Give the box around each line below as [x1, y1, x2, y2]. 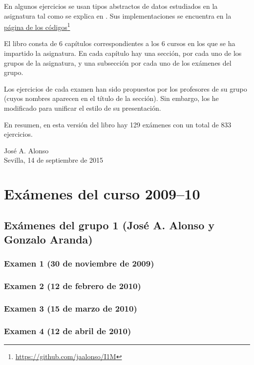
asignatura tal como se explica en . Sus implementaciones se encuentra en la [4, 10, 232, 21]
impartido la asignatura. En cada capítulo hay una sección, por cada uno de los [4, 48, 242, 58]
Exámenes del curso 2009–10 [4, 184, 200, 204]
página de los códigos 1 [4, 21, 70, 32]
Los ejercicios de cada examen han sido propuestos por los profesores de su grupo [4, 83, 247, 94]
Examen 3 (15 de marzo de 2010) [4, 302, 137, 315]
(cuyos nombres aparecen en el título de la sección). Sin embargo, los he [4, 93, 219, 103]
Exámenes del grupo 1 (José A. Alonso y [4, 217, 215, 232]
